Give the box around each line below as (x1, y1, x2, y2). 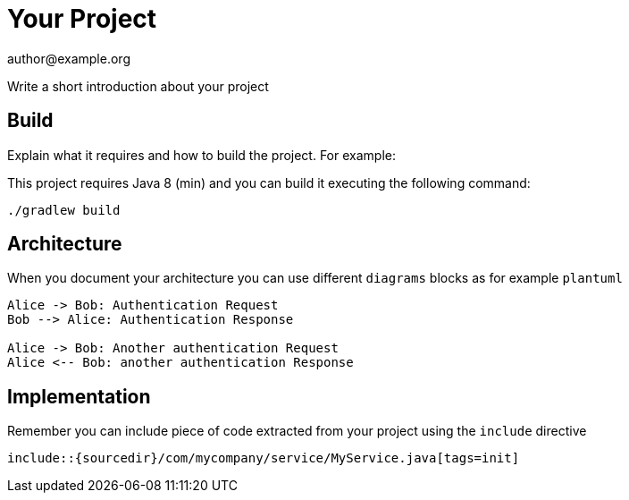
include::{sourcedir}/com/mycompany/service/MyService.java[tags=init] (7, 451, 520, 466)
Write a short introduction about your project (7, 78, 269, 94)
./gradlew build (7, 202, 121, 217)
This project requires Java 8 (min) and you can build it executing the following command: (7, 174, 531, 191)
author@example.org (7, 50, 130, 66)
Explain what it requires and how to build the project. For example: (7, 147, 396, 163)
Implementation (7, 385, 151, 408)
